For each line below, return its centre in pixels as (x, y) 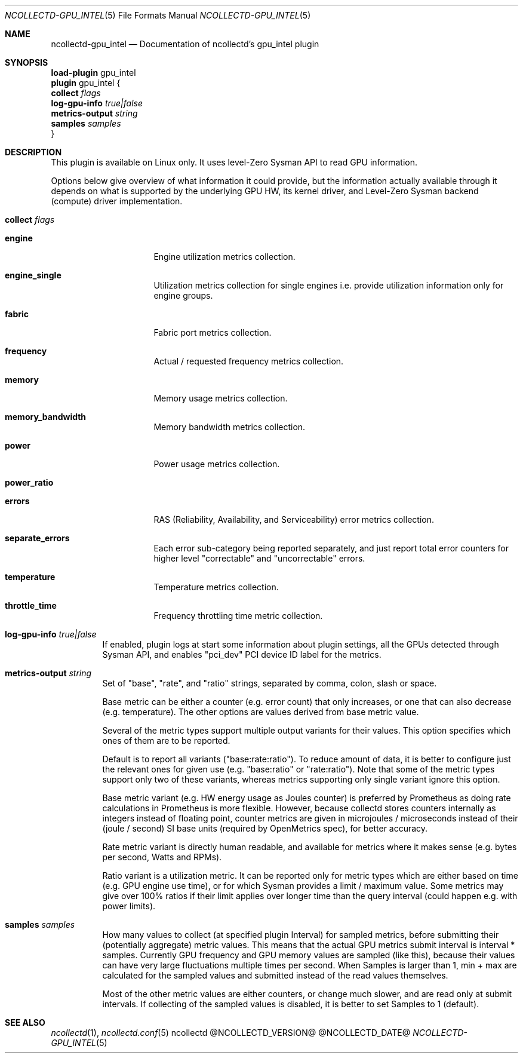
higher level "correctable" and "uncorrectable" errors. (259, 558)
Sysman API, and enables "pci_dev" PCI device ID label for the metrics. (242, 654)
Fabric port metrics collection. (213, 332)
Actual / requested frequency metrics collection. (249, 361)
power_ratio (29, 482)
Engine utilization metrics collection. (224, 257)
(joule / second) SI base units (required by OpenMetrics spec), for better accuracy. (265, 828)
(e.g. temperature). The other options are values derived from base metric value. (261, 712)
